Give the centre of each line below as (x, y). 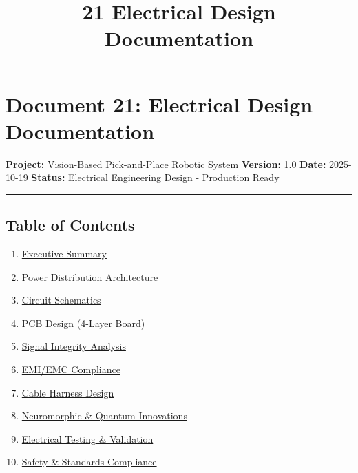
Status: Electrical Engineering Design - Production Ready (155, 177)
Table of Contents (70, 225)
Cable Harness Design (68, 392)
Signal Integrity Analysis (74, 346)
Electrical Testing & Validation (87, 438)
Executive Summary (64, 254)
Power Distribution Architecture (90, 276)
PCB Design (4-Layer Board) (83, 323)
